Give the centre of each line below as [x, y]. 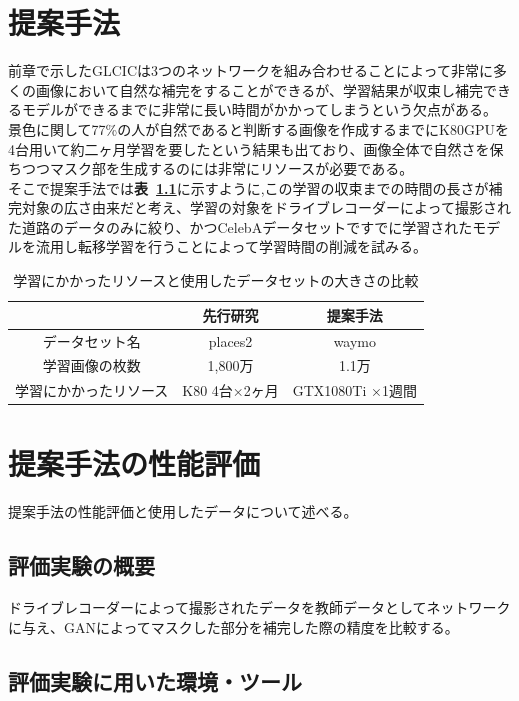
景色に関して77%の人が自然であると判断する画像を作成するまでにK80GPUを [259, 128]
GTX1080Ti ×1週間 [354, 390]
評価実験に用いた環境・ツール [155, 680]
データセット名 [91, 340]
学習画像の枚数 [91, 365]
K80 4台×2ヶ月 [230, 390]
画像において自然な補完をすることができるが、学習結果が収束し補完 [259, 89]
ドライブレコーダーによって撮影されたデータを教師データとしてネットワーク [259, 607]
